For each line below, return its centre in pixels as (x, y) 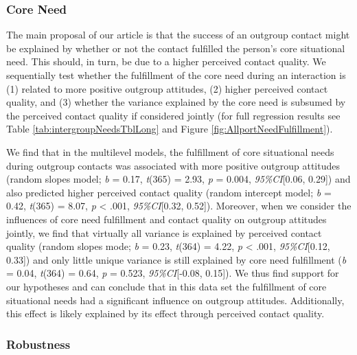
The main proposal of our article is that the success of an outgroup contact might (178, 35)
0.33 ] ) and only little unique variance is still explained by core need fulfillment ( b (176, 259)
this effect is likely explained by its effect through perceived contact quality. (165, 313)
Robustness (38, 344)
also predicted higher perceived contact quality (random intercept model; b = (169, 192)
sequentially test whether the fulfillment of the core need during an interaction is (176, 75)
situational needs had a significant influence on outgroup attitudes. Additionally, (175, 300)
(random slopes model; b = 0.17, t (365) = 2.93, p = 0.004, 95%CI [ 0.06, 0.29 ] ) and (178, 179)
